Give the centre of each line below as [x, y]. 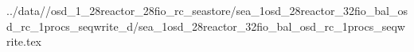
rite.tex [24, 41]
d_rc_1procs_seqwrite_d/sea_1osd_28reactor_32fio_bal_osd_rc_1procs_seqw [206, 26]
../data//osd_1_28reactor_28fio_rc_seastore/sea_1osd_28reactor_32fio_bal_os [207, 10]
